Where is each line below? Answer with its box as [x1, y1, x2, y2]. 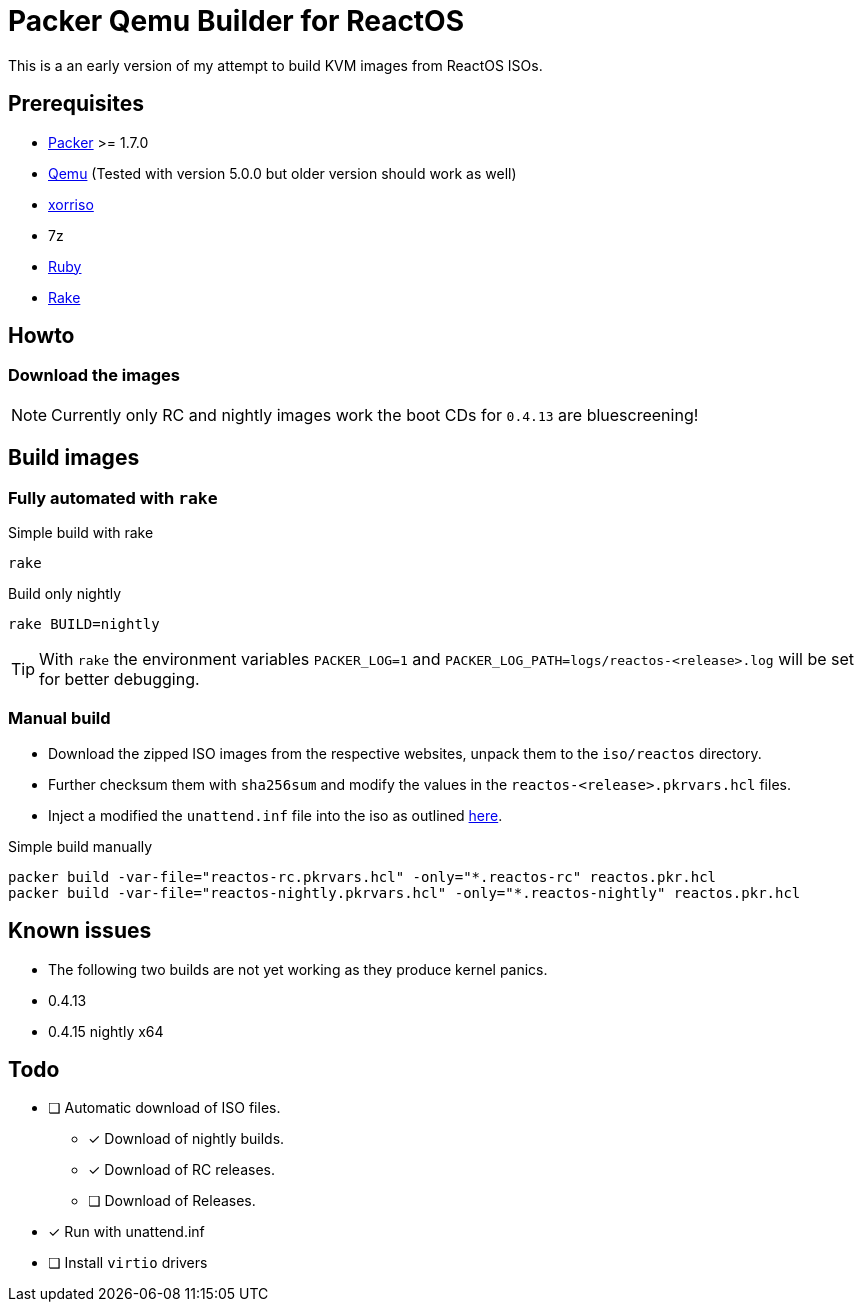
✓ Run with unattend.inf [48, 1223, 205, 1241]
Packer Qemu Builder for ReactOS [8, 4, 465, 38]
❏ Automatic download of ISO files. [48, 1099, 281, 1117]
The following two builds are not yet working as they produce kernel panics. [48, 960, 548, 978]
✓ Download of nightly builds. [88, 1130, 285, 1148]
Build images [8, 445, 140, 471]
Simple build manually [8, 837, 153, 855]
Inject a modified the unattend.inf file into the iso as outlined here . [48, 806, 503, 824]
